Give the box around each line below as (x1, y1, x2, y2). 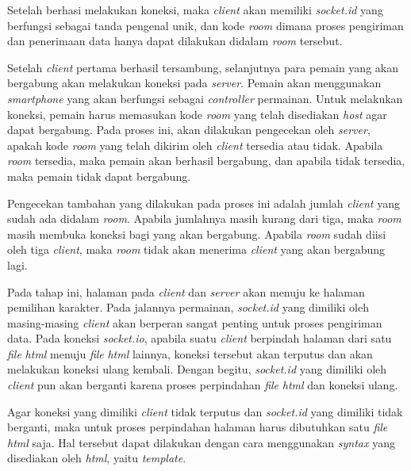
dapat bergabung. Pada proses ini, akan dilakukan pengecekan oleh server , (7, 121, 371, 138)
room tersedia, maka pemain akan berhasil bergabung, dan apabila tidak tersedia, (7, 152, 405, 169)
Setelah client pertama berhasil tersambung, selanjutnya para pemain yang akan (7, 59, 398, 75)
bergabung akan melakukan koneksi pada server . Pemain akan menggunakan (7, 75, 382, 91)
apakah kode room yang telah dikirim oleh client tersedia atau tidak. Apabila (7, 136, 383, 153)
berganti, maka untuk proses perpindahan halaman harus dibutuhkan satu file (7, 419, 388, 435)
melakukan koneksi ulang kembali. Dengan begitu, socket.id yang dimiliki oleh (7, 361, 387, 377)
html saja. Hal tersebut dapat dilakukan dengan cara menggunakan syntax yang (7, 434, 395, 450)
